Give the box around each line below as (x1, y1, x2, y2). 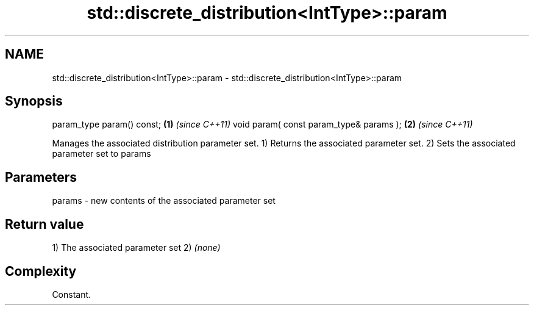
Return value (5, 216, 84, 232)
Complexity (5, 263, 77, 279)
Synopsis (5, 93, 63, 109)
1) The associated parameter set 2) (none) (52, 242, 221, 253)
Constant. (52, 289, 91, 300)
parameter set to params (52, 148, 151, 159)
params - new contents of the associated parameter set (52, 195, 276, 206)
